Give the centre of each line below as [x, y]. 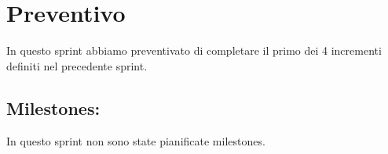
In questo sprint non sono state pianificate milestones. [136, 140]
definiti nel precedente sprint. [77, 65]
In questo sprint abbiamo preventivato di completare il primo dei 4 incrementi [194, 50]
